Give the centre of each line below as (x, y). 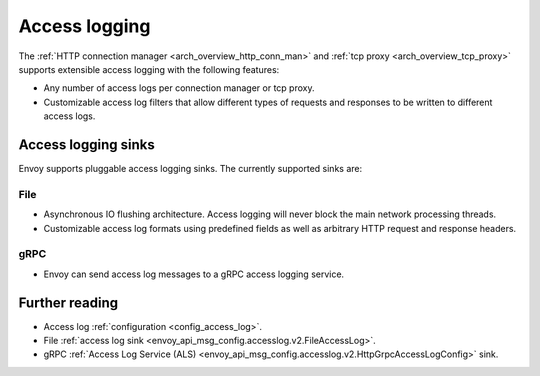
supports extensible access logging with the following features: (149, 69)
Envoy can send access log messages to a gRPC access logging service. (194, 274)
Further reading (68, 302)
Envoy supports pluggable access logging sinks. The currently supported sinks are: (190, 169)
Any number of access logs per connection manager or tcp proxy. (179, 88)
